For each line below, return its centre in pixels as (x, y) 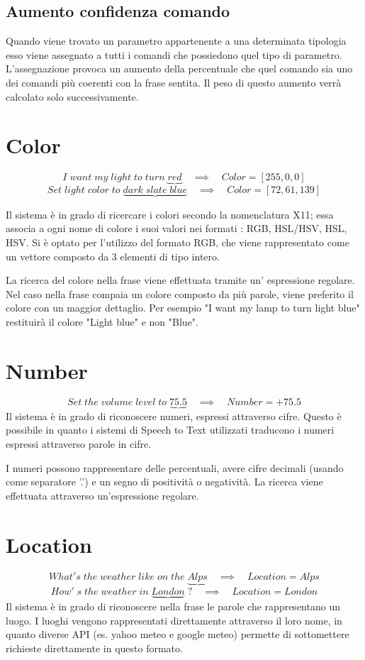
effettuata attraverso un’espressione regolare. (102, 495)
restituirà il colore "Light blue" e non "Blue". (102, 321)
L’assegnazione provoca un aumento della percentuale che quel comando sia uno (179, 68)
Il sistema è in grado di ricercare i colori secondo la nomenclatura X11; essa (170, 214)
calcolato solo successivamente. (72, 96)
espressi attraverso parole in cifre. (79, 444)
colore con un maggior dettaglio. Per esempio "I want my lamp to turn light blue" (183, 308)
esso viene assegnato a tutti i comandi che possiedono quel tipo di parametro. (174, 54)
